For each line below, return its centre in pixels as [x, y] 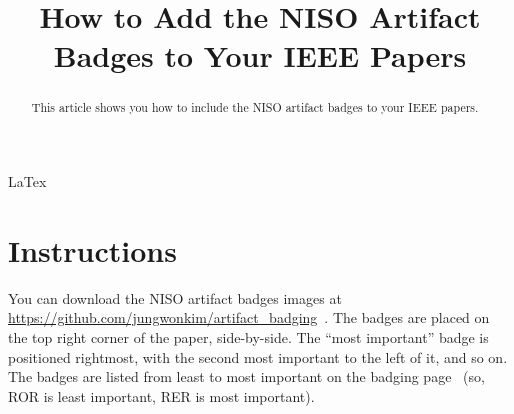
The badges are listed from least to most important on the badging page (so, [246, 376]
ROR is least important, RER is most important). [161, 395]
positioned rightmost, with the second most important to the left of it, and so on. [258, 356]
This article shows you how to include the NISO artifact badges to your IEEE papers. [255, 107]
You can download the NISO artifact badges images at [175, 297]
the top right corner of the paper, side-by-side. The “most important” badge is [248, 336]
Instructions [92, 249]
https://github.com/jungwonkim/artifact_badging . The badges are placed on [249, 317]
